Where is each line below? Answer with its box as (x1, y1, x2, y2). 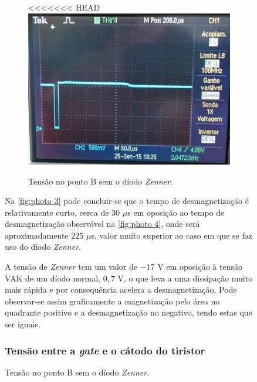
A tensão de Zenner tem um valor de (5, 260, 137, 273)
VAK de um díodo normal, (5, 272, 101, 284)
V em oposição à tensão (157, 260, 242, 273)
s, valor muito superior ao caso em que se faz (91, 229, 252, 241)
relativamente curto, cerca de (5, 206, 109, 218)
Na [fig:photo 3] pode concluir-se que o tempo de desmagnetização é (5, 195, 249, 207)
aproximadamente (5, 229, 69, 241)
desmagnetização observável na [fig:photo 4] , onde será (5, 217, 200, 230)
